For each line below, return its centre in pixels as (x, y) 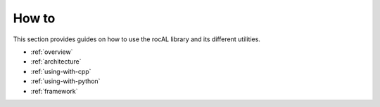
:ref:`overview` (52, 52)
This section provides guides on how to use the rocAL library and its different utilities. (137, 39)
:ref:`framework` (54, 91)
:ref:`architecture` (56, 62)
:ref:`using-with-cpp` (61, 71)
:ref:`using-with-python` (65, 81)
